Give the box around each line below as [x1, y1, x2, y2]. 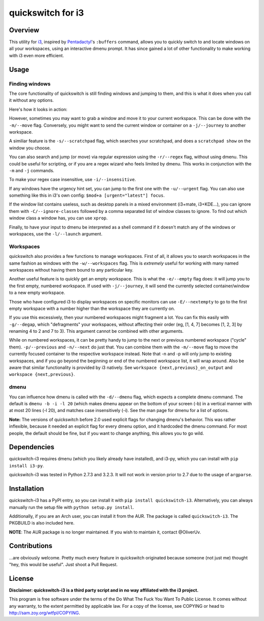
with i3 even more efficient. [9, 52, 65, 58]
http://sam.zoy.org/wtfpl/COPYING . [9, 610, 80, 616]
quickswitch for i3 [9, 7, 84, 18]
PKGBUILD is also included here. [9, 520, 75, 526]
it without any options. [9, 97, 54, 103]
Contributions [9, 542, 52, 550]
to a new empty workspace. [9, 290, 66, 296]
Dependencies [9, 443, 55, 451]
